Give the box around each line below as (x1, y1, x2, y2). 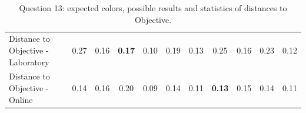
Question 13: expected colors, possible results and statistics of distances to (19, 2, 287, 14)
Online (9, 93, 33, 105)
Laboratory (9, 55, 49, 68)
